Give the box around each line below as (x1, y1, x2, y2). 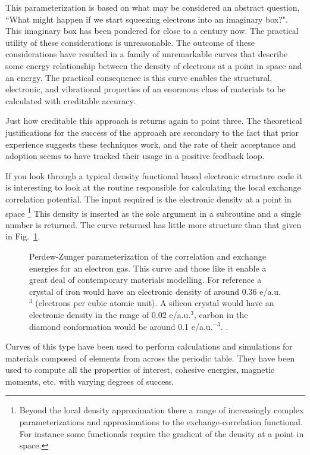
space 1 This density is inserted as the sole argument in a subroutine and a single (5, 205, 302, 219)
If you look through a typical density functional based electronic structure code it (5, 169, 302, 182)
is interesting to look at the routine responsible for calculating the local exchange (5, 181, 301, 194)
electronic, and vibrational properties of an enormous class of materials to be (5, 83, 286, 95)
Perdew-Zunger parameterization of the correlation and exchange (29, 250, 266, 262)
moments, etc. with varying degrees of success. (5, 375, 174, 387)
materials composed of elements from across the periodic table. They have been (5, 351, 295, 364)
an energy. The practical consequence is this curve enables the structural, (5, 71, 273, 83)
